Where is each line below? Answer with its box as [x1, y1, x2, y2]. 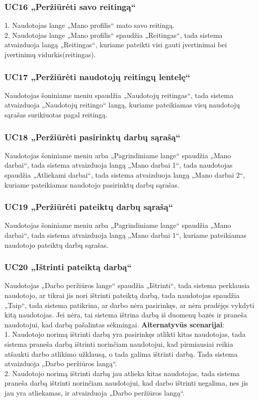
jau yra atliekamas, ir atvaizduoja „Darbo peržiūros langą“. [4, 387, 185, 398]
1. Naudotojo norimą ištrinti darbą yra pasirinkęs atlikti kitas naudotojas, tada [4, 329, 246, 339]
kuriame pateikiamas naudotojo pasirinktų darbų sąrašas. [4, 179, 179, 190]
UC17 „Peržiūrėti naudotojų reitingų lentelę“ [4, 70, 190, 83]
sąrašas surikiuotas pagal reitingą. [4, 109, 108, 119]
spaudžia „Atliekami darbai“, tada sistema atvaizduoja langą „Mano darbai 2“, [4, 170, 245, 180]
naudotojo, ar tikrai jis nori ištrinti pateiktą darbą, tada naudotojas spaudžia [4, 290, 240, 300]
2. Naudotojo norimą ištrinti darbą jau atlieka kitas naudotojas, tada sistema [4, 368, 240, 378]
